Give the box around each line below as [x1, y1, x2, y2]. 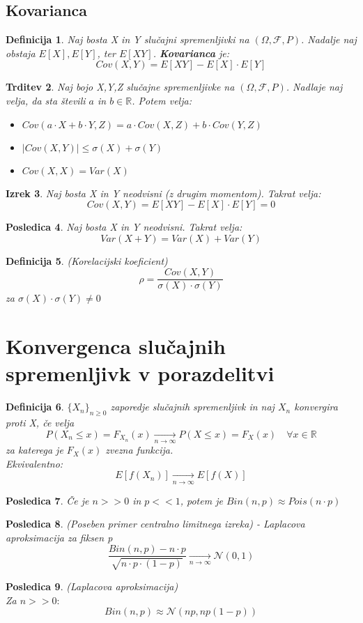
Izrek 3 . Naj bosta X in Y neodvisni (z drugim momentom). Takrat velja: [6, 185, 321, 200]
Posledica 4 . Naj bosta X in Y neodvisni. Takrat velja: [6, 220, 242, 234]
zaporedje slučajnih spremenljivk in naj [110, 399, 275, 414]
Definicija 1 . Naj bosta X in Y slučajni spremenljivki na [6, 32, 249, 47]
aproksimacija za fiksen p [6, 530, 113, 544]
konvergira [294, 399, 338, 414]
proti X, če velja [6, 415, 75, 430]
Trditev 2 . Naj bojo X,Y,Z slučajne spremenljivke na [6, 79, 235, 94]
